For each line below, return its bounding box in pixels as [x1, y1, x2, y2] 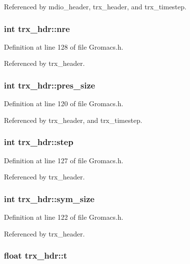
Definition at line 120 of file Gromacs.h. [4, 98, 124, 109]
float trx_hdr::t [4, 249, 67, 262]
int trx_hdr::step [4, 136, 73, 148]
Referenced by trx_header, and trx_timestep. [4, 115, 142, 125]
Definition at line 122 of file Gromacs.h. [4, 212, 124, 222]
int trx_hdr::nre [4, 22, 70, 34]
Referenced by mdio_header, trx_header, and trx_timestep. [4, 1, 187, 11]
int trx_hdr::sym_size [4, 192, 95, 205]
